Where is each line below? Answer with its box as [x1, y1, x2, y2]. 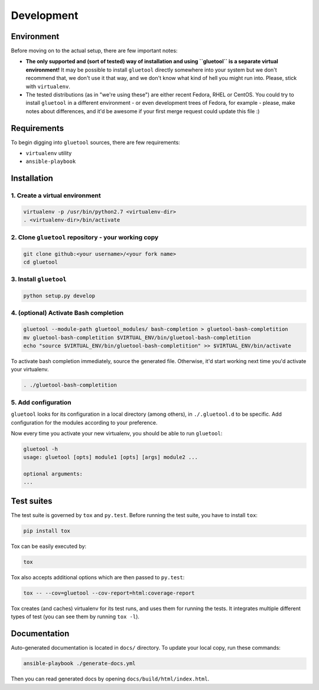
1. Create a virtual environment [11, 191, 101, 200]
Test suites [11, 496, 53, 506]
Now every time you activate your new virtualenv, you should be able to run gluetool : [11, 429, 223, 437]
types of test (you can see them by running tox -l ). [11, 613, 140, 620]
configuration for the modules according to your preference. [11, 419, 158, 426]
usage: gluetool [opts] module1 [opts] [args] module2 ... [23, 454, 198, 461]
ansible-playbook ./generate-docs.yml [23, 660, 136, 667]
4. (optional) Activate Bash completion [11, 309, 124, 317]
